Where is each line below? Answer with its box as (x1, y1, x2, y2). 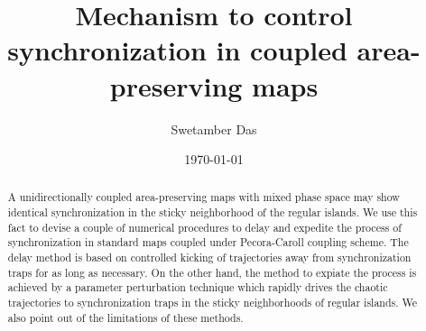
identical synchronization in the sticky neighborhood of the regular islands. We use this (7, 205, 418, 220)
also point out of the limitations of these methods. (7, 309, 244, 325)
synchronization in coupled (7, 32, 347, 69)
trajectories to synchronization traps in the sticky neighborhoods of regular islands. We (7, 295, 418, 310)
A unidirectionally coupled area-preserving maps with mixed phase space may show (7, 189, 400, 205)
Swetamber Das (171, 119, 257, 138)
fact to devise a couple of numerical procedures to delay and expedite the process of (7, 219, 402, 234)
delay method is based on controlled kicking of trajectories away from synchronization (7, 250, 412, 265)
